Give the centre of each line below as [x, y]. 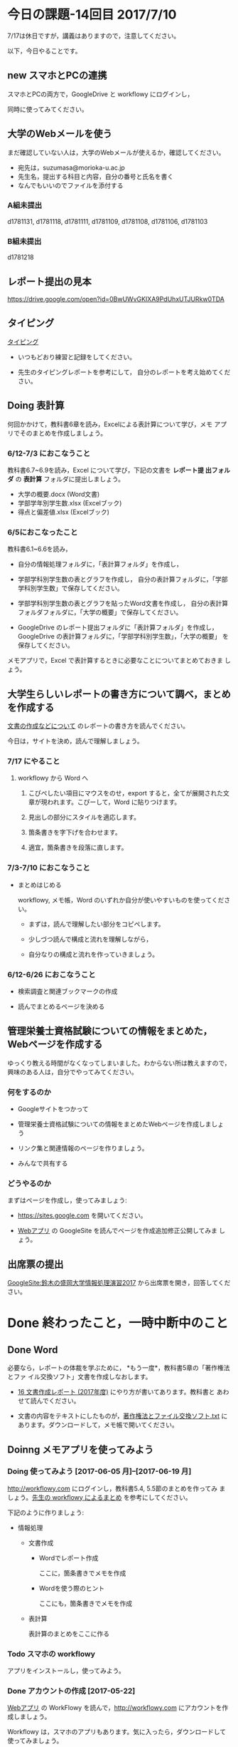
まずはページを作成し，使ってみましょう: [67, 1200]
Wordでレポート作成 [69, 1557]
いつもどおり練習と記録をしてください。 [77, 356]
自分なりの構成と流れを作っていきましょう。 [93, 954]
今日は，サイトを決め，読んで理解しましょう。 [75, 741]
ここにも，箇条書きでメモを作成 [86, 1603]
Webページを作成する [55, 1045]
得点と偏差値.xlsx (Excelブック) [64, 512]
